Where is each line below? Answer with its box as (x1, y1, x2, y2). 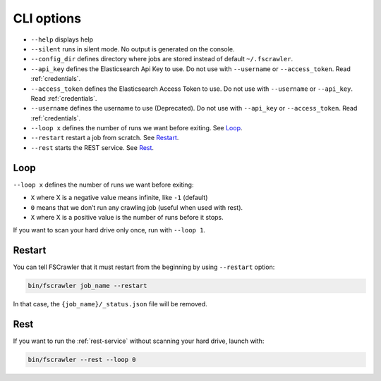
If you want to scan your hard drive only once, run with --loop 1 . (13, 226, 206, 235)
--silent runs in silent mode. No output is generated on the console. (30, 44, 235, 53)
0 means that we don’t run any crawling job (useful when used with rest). (30, 203, 243, 211)
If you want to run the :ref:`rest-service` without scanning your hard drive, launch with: (13, 337, 265, 345)
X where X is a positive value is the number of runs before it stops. (30, 213, 224, 221)
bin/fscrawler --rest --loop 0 (28, 356, 137, 364)
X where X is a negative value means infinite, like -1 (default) (30, 194, 208, 202)
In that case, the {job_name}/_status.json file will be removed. (13, 300, 207, 308)
